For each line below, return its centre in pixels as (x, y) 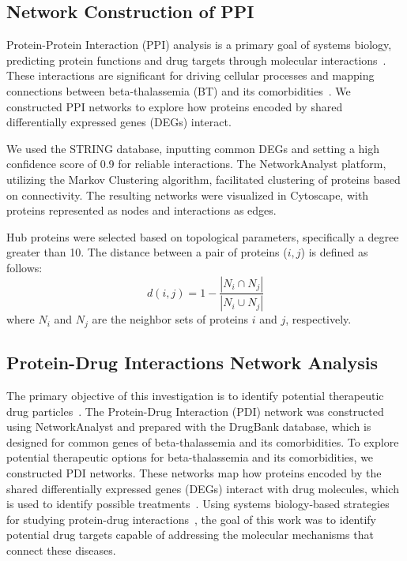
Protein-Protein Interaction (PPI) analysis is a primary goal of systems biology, (199, 45)
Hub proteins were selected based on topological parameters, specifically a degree (203, 236)
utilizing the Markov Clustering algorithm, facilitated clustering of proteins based (203, 179)
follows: (24, 267)
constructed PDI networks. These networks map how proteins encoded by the (194, 473)
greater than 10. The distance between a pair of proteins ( (147, 252)
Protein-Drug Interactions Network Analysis (192, 363)
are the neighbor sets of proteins (170, 319)
